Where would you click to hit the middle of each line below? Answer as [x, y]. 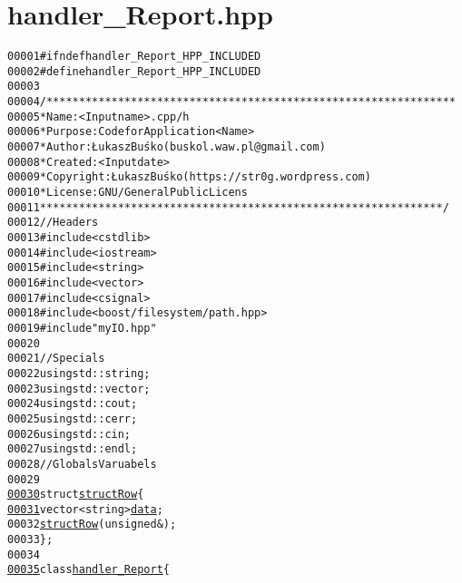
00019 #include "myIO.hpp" [82, 328]
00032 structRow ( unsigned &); [92, 525]
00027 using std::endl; [73, 449]
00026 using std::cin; [69, 434]
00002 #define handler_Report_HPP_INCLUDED [134, 71]
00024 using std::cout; [73, 404]
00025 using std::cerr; [73, 418]
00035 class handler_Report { [88, 570]
